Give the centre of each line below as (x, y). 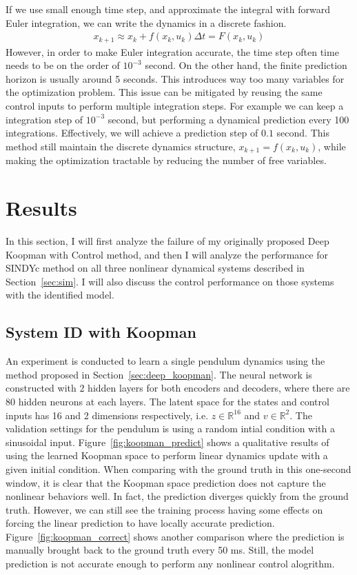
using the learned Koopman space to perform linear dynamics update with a (167, 455)
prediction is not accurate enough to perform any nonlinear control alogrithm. (170, 564)
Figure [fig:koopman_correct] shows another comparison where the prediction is (175, 536)
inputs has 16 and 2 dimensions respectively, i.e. (107, 415)
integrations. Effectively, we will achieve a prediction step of (132, 133)
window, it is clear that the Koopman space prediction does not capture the (166, 482)
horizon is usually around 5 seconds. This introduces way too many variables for (175, 78)
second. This (303, 133)
